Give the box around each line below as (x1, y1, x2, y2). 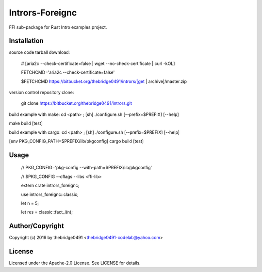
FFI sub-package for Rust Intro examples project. (9, 24, 107, 30)
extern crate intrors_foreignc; (21, 182, 80, 189)
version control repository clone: (9, 90, 74, 96)
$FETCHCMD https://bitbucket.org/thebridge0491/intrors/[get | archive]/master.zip (21, 78, 187, 84)
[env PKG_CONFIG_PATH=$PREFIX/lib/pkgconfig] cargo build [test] (9, 138, 144, 144)
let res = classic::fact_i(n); (21, 209, 73, 215)
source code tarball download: (9, 49, 70, 55)
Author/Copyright (9, 222, 64, 230)
